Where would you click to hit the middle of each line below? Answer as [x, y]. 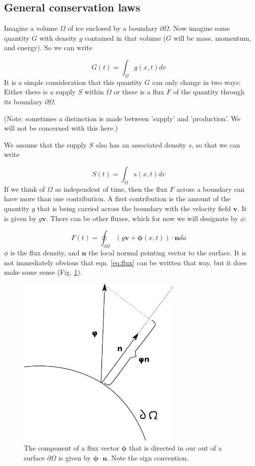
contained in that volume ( [125, 38]
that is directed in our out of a [175, 448]
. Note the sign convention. [148, 457]
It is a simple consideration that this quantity [73, 82]
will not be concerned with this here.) [61, 128]
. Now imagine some [200, 28]
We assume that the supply [46, 144]
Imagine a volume [31, 28]
